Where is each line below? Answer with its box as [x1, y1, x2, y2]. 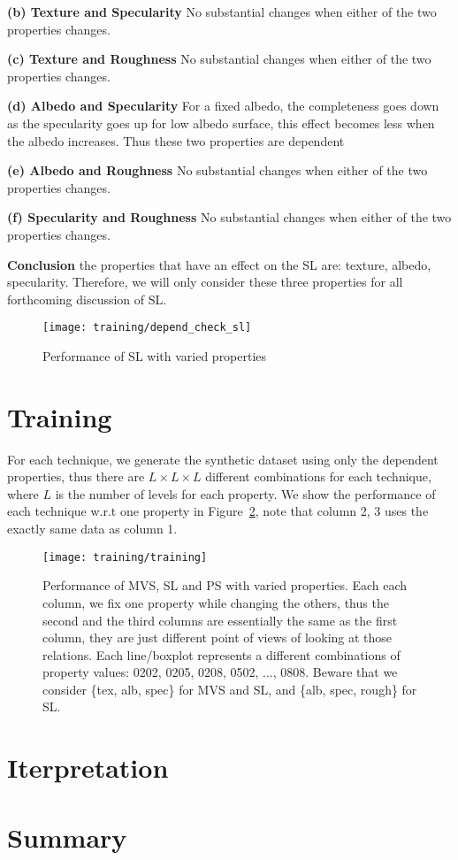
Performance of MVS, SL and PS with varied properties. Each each [42, 576, 408, 595]
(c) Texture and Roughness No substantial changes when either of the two [7, 50, 431, 68]
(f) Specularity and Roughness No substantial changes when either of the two [7, 208, 452, 227]
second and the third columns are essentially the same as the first [42, 610, 398, 629]
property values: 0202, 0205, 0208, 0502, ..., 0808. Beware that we [42, 663, 398, 681]
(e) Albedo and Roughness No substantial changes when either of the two [7, 161, 428, 180]
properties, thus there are [7, 467, 145, 486]
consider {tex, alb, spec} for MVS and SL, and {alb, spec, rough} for [42, 680, 417, 698]
